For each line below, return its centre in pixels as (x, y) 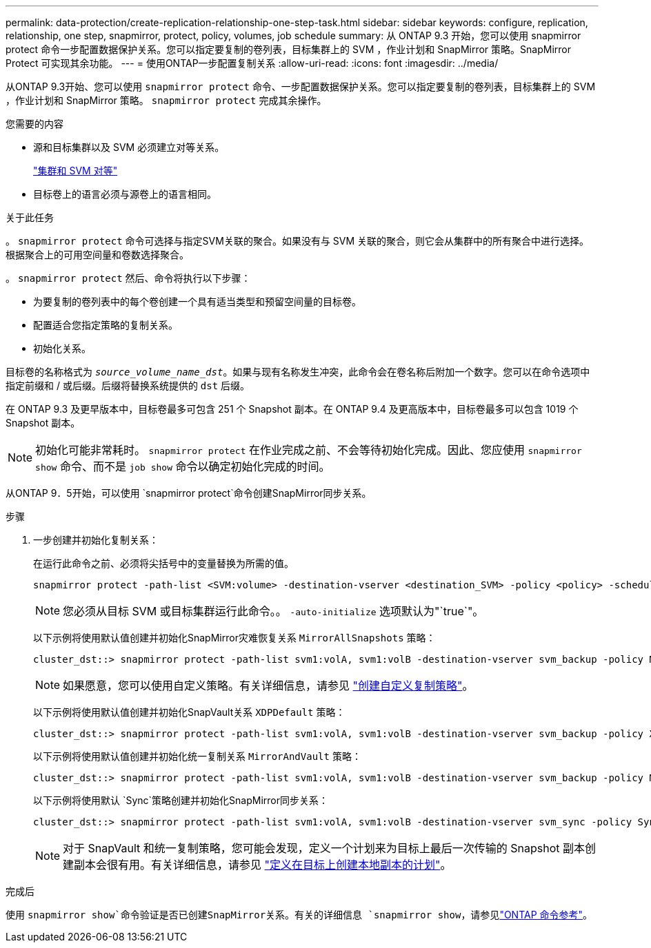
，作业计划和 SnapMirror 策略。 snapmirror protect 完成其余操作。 (166, 100)
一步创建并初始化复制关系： (96, 540)
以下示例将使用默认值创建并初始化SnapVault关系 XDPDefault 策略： (189, 712)
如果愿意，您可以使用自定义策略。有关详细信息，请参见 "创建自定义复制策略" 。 (268, 686)
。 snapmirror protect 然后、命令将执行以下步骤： (128, 278)
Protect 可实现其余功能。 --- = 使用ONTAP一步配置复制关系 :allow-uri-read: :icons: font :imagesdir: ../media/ (252, 63)
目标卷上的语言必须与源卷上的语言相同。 (125, 194)
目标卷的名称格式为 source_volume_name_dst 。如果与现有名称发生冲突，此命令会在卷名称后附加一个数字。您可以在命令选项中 (298, 372)
